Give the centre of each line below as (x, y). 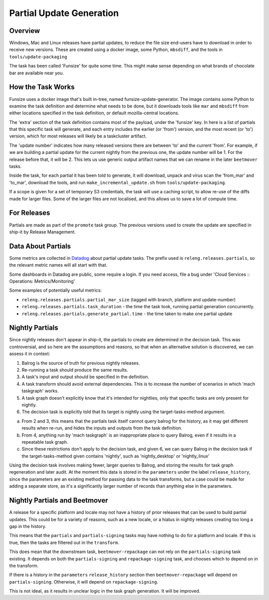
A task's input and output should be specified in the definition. (85, 377)
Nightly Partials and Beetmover (59, 500)
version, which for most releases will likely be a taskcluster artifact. (78, 136)
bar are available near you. (37, 73)
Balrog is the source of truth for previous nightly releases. (81, 363)
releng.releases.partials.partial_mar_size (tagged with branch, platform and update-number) (129, 299)
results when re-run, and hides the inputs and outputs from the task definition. (102, 428)
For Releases (30, 213)
